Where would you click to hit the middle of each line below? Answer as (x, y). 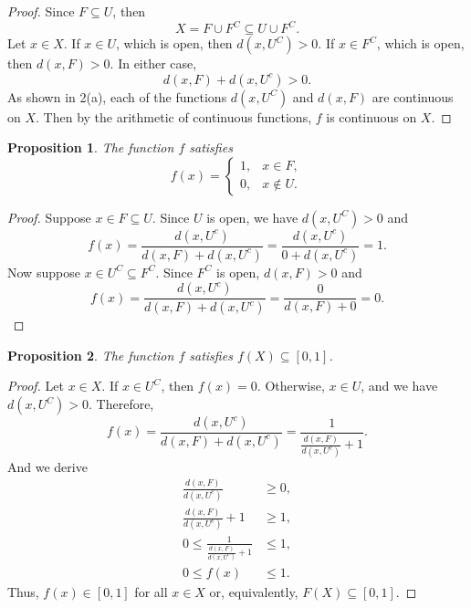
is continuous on (372, 116)
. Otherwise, (291, 386)
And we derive (47, 466)
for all (151, 592)
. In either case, (153, 63)
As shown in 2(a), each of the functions (117, 96)
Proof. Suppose (49, 217)
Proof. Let (36, 386)
